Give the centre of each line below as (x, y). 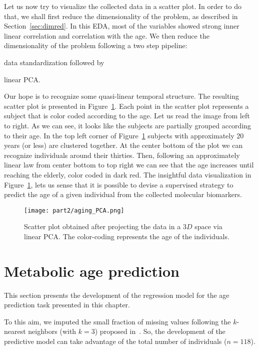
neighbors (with (52, 331)
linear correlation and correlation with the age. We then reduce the (107, 35)
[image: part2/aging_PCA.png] (74, 210)
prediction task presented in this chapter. (67, 305)
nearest (15, 331)
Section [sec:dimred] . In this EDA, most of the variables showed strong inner (122, 26)
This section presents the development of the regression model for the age (117, 295)
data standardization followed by (54, 62)
